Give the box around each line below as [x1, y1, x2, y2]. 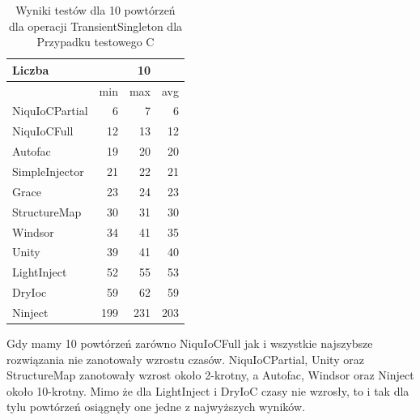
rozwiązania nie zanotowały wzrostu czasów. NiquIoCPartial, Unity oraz [6, 350, 364, 367]
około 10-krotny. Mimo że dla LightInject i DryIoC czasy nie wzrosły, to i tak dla [6, 382, 409, 399]
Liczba [12, 61, 49, 78]
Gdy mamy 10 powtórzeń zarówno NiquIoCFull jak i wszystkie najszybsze [6, 335, 373, 351]
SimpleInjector [12, 163, 84, 179]
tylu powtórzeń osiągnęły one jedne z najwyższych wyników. [6, 398, 305, 415]
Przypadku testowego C [36, 33, 155, 50]
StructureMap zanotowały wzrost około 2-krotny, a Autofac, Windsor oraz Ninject [6, 366, 414, 384]
